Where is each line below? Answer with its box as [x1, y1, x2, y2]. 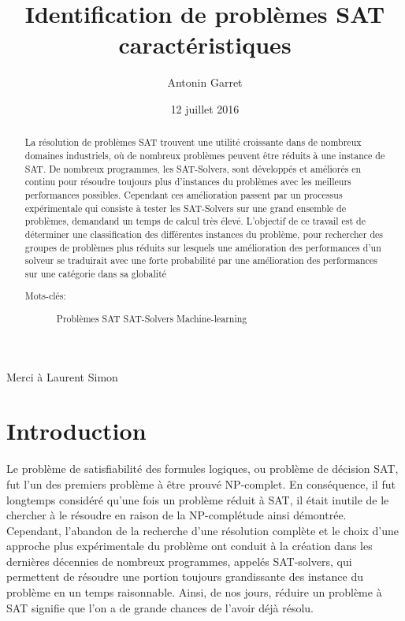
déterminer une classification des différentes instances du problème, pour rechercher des [24, 227, 383, 240]
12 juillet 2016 [170, 100, 240, 117]
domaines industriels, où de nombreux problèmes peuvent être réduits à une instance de [24, 148, 385, 162]
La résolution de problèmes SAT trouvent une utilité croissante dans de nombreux [24, 136, 362, 149]
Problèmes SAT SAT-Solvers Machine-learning [56, 311, 247, 325]
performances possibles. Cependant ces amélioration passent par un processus [24, 188, 343, 201]
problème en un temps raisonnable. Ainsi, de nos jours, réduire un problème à [6, 584, 382, 601]
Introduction [6, 415, 147, 447]
